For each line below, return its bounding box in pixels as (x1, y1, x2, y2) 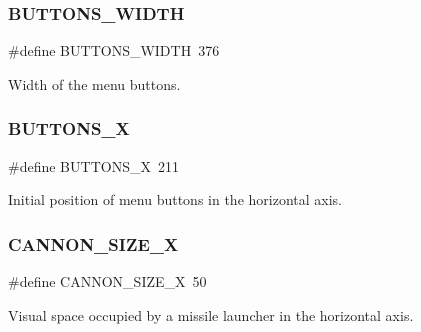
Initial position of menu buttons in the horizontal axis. (8, 189, 342, 210)
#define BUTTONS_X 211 (8, 155, 179, 176)
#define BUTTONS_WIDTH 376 (8, 40, 220, 61)
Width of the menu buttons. (8, 73, 181, 94)
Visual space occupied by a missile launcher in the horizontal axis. (8, 304, 414, 325)
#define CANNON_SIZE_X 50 (8, 271, 207, 292)
